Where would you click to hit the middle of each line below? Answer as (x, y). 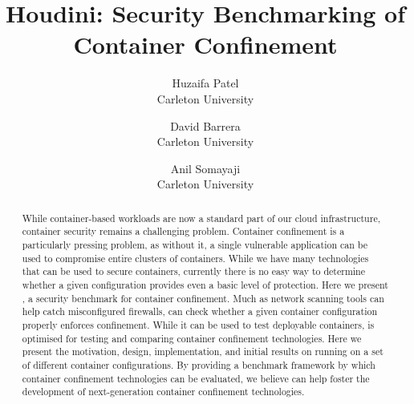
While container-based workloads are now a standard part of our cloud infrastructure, (201, 218)
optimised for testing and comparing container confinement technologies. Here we (192, 338)
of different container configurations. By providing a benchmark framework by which (199, 364)
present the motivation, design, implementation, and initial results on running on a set (203, 351)
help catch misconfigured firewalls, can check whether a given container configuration (200, 311)
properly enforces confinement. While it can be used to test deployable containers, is (198, 324)
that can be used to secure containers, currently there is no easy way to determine (194, 271)
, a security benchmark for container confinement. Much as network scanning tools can (203, 298)
